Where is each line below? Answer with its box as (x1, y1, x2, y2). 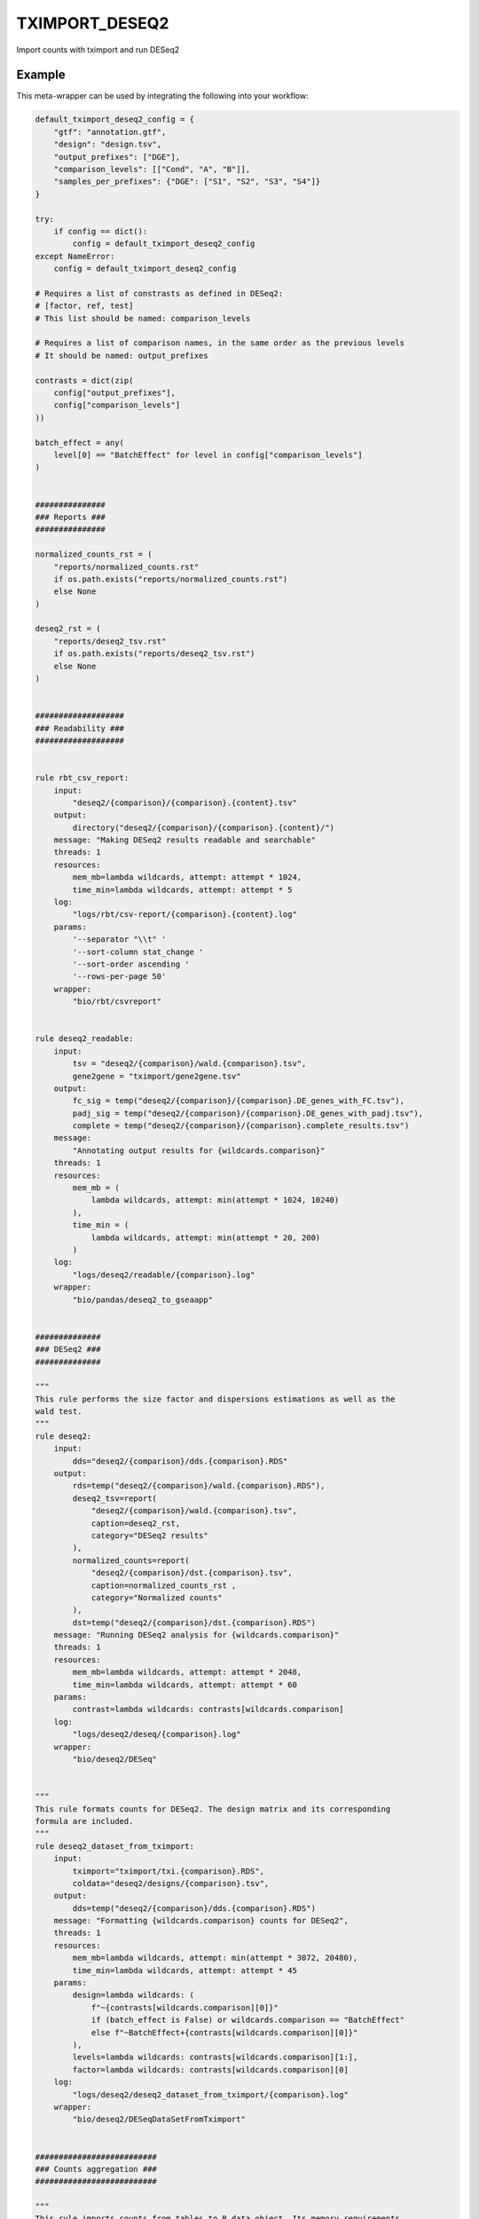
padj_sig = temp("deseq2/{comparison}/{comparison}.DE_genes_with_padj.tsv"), (72, 1108, 424, 1118)
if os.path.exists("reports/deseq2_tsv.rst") (53, 649, 255, 659)
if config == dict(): (53, 226, 148, 236)
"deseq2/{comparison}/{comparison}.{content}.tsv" (72, 797, 297, 808)
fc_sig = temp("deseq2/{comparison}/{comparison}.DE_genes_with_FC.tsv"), (72, 1096, 405, 1106)
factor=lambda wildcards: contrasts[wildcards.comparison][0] (72, 2065, 349, 2074)
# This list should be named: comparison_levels (35, 313, 251, 323)
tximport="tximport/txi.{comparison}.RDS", (72, 1866, 265, 1876)
